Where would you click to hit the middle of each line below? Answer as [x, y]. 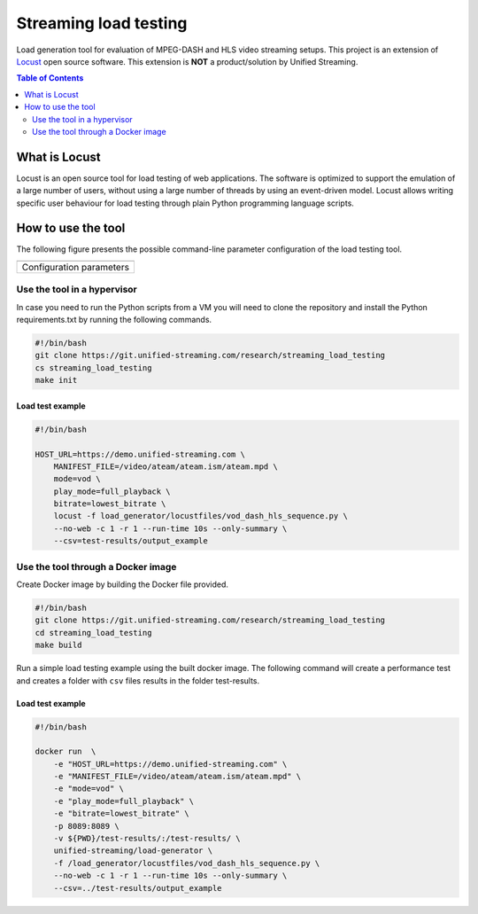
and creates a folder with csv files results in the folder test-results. [138, 680]
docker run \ [66, 752]
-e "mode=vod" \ [89, 789]
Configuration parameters [76, 267]
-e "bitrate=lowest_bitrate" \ [121, 814]
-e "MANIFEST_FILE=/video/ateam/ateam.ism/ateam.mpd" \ [177, 777]
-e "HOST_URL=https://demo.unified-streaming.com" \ [170, 764]
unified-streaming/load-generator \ [133, 851]
